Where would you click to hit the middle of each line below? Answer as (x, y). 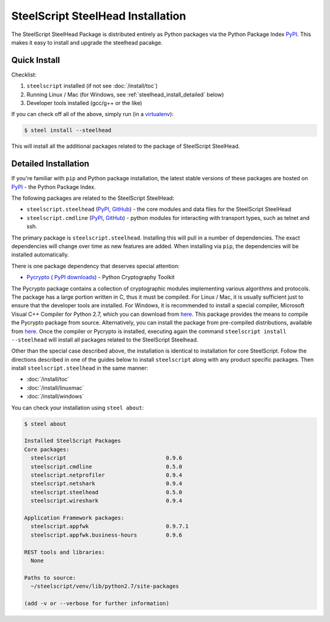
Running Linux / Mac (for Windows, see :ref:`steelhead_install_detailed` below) (125, 94)
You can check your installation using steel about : (78, 408)
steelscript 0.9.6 (107, 458)
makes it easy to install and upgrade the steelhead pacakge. (87, 42)
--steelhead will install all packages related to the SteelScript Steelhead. (105, 340)
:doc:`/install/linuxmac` (55, 387)
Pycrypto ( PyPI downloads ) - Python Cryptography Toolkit (101, 277)
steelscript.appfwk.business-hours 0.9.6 (107, 535)
